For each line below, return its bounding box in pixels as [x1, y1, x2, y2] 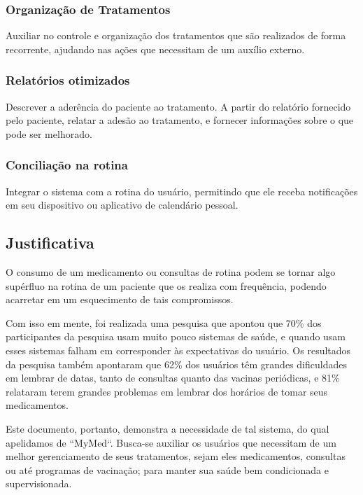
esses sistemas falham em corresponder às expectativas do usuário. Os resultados [6, 342, 351, 357]
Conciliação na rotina [6, 156, 128, 174]
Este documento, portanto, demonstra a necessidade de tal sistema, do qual [6, 421, 329, 435]
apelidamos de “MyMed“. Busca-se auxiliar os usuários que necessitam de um [6, 435, 336, 449]
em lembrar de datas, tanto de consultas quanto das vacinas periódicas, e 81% [6, 370, 340, 385]
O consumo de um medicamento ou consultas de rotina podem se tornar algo [6, 265, 336, 279]
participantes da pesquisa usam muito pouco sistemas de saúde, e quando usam [6, 329, 346, 344]
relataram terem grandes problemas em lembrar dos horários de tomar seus [6, 384, 328, 398]
